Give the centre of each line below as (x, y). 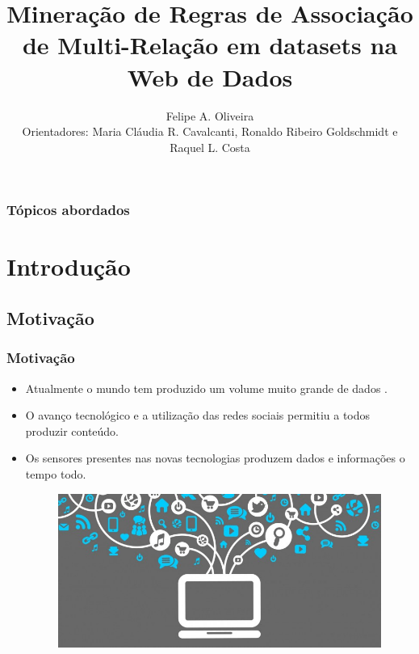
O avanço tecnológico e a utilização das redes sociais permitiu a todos (198, 415)
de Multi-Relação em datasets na (210, 45)
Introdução (69, 266)
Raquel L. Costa (210, 147)
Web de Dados (210, 76)
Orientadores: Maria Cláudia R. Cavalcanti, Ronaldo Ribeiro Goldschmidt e (210, 131)
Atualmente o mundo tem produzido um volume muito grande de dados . (206, 388)
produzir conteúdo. (72, 430)
